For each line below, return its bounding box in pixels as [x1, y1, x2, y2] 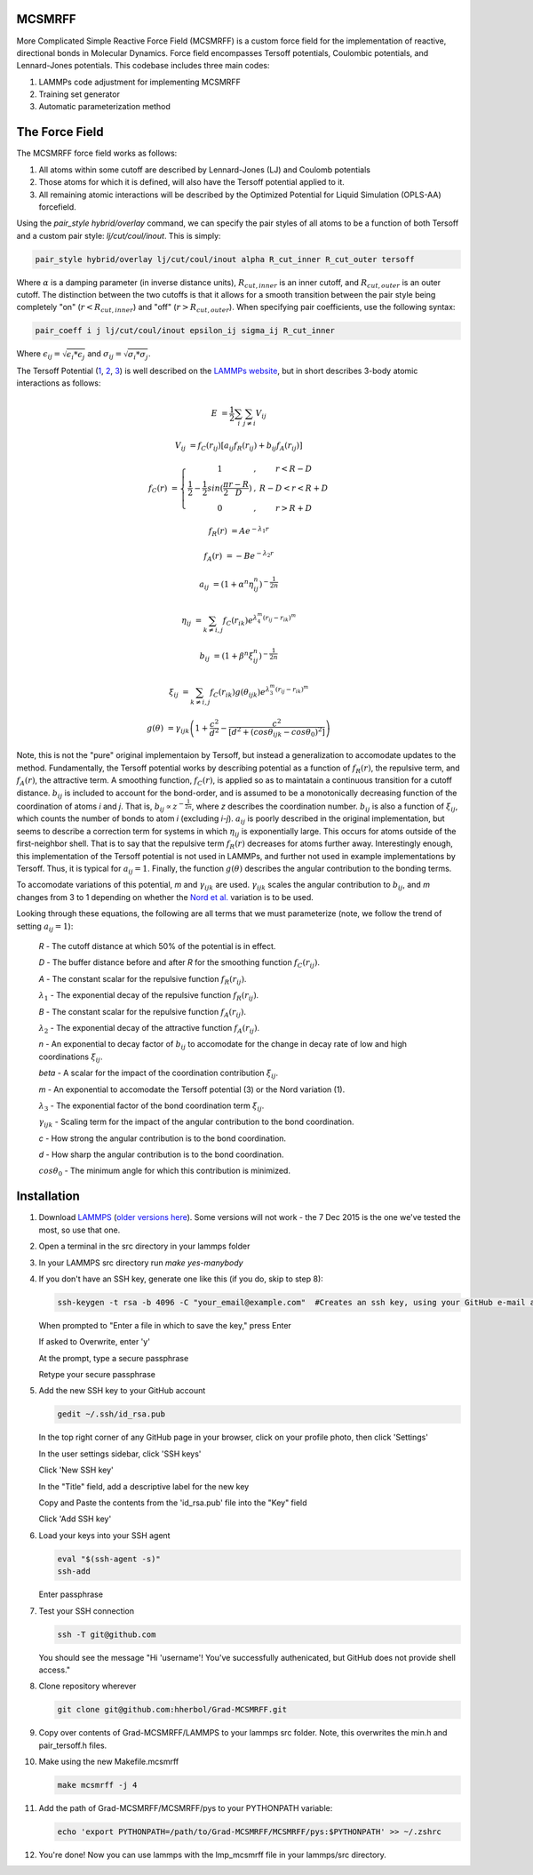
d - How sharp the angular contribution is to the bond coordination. [38, 1149, 284, 1160]
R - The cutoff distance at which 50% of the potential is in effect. [38, 941, 276, 951]
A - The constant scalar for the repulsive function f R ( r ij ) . [38, 973, 247, 986]
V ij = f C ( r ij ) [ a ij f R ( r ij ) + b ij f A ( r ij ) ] [174, 440, 303, 452]
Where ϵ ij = [16, 348, 61, 362]
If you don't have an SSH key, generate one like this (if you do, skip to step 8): [38, 1273, 323, 1284]
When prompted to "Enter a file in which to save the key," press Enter [38, 1320, 292, 1330]
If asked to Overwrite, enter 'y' [38, 1336, 151, 1347]
